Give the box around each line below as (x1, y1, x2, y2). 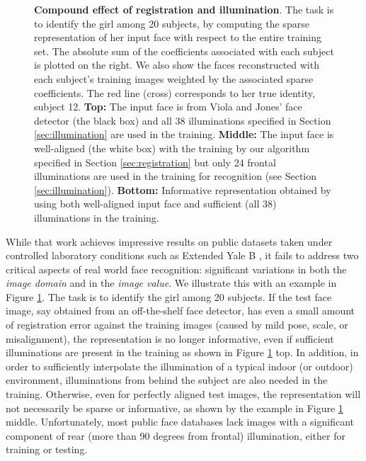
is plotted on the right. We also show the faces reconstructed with (34, 57, 319, 72)
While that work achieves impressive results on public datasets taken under (6, 234, 333, 249)
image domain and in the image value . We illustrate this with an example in (6, 275, 337, 290)
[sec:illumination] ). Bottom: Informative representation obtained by (34, 182, 331, 197)
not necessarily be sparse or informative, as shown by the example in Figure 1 (6, 400, 343, 415)
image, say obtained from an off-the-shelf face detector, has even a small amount (6, 303, 355, 318)
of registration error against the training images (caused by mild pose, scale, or (6, 317, 348, 332)
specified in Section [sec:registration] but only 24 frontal (34, 154, 276, 169)
